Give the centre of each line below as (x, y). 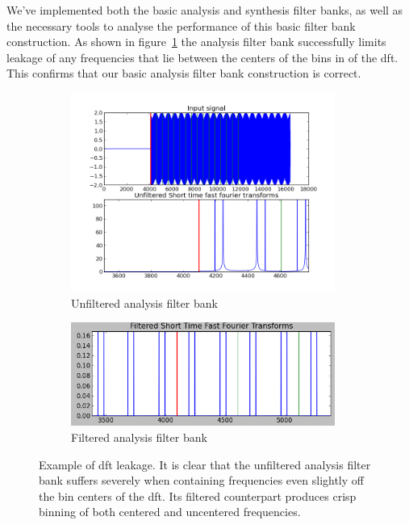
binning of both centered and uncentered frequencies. (170, 512)
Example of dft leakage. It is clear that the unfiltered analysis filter (205, 464)
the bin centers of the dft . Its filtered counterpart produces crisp (198, 496)
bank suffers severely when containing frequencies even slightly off (201, 480)
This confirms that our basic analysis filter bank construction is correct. (184, 73)
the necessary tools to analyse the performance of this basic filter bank (181, 25)
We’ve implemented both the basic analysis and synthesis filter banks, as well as (205, 10)
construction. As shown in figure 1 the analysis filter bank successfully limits (196, 42)
